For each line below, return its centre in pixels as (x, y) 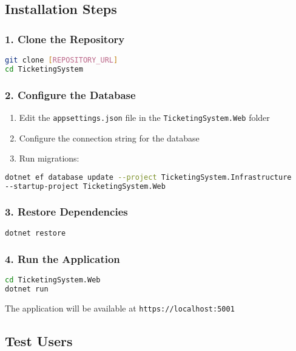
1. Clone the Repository (65, 39)
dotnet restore (35, 233)
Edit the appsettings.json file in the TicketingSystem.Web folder (144, 117)
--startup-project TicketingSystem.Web (85, 186)
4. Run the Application (62, 258)
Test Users (39, 340)
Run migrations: (49, 158)
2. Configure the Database (70, 94)
